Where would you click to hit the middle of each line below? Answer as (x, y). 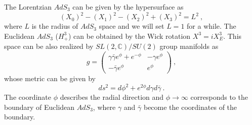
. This (233, 36)
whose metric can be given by (50, 78)
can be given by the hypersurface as (128, 7)
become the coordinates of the (190, 107)
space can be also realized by (49, 46)
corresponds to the (219, 97)
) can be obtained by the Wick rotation (129, 36)
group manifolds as (189, 46)
